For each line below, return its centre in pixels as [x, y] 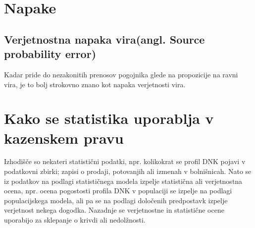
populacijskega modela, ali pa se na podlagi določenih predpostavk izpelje [116, 200]
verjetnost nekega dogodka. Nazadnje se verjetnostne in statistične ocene [114, 210]
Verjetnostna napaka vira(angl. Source [104, 39]
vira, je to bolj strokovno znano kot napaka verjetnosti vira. [95, 84]
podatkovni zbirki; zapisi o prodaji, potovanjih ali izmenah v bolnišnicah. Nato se [128, 171]
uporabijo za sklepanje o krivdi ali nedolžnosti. [75, 220]
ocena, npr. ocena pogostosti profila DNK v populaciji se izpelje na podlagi [118, 191]
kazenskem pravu [64, 138]
